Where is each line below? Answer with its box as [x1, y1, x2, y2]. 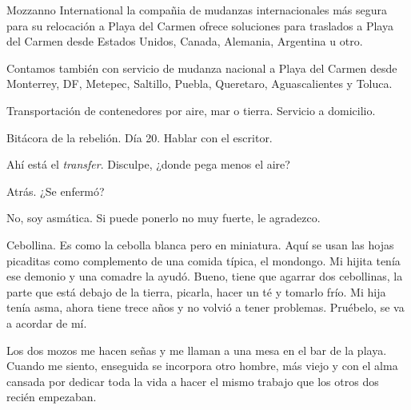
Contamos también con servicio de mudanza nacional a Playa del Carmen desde [6, 59, 397, 76]
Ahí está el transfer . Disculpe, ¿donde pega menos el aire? [6, 156, 290, 173]
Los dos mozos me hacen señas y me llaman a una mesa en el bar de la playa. [6, 341, 387, 358]
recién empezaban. [6, 388, 97, 405]
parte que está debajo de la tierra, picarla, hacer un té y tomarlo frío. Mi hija [6, 283, 386, 300]
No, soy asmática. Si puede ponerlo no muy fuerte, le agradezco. [6, 209, 321, 226]
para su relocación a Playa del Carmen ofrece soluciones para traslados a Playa [6, 17, 393, 34]
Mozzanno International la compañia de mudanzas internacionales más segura [6, 2, 388, 18]
